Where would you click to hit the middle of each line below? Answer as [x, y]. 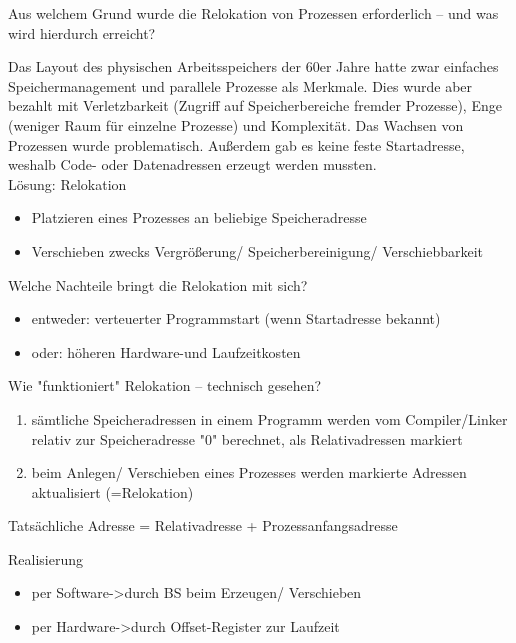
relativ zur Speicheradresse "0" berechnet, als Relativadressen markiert [247, 438]
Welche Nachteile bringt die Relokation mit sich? [158, 284]
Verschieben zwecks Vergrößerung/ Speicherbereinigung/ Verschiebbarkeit [257, 250]
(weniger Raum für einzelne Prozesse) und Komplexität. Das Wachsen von [236, 124]
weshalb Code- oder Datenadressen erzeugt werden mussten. [192, 164]
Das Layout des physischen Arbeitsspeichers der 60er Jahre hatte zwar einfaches [253, 66]
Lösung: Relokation [67, 183]
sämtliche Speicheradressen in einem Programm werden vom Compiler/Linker [269, 418]
